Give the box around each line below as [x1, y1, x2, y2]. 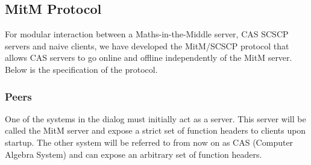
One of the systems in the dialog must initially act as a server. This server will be [5, 112, 306, 125]
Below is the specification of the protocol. [5, 63, 158, 75]
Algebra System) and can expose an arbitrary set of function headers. [5, 148, 262, 160]
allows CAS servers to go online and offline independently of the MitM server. [5, 51, 292, 64]
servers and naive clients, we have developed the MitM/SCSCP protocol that [5, 39, 289, 52]
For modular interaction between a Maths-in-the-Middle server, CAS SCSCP [5, 28, 289, 40]
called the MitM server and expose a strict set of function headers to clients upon [5, 124, 306, 137]
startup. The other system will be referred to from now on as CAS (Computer [5, 135, 294, 148]
